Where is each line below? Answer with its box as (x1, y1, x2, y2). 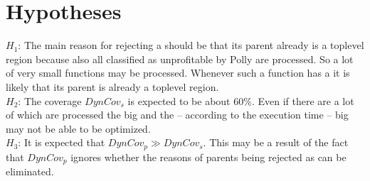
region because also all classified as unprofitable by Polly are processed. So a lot (6, 51, 354, 66)
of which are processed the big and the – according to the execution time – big (6, 107, 349, 122)
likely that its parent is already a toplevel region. (6, 79, 219, 94)
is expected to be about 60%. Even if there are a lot (127, 93, 354, 108)
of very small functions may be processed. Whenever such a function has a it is (6, 65, 350, 80)
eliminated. (6, 164, 54, 179)
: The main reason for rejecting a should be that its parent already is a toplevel (18, 38, 364, 53)
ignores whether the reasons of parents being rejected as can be (70, 149, 347, 164)
